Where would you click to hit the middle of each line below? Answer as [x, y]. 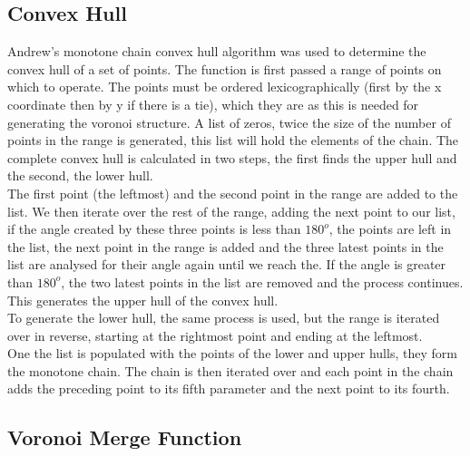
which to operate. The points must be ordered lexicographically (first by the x [225, 87]
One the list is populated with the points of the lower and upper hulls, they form [232, 353]
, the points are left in [390, 229]
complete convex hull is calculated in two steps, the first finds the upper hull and [232, 157]
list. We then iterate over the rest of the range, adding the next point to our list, [231, 211]
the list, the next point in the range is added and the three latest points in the [225, 246]
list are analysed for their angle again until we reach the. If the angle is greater [227, 264]
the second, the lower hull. [80, 175]
